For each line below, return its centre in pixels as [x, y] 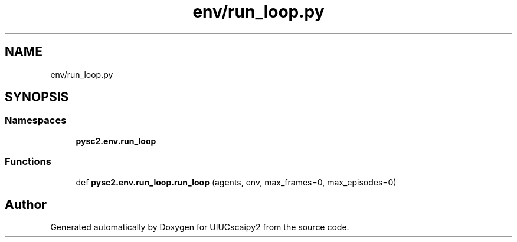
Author [26, 204]
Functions [28, 162]
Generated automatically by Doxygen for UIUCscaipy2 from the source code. [200, 227]
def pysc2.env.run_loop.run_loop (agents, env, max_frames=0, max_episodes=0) [236, 182]
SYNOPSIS [37, 97]
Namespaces [36, 120]
